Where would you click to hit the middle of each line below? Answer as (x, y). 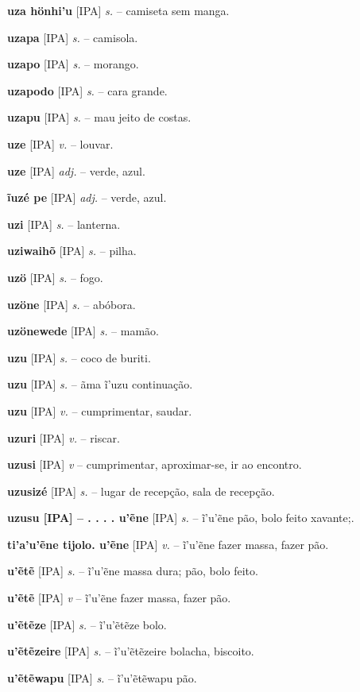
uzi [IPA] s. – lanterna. (64, 224)
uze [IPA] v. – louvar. (60, 143)
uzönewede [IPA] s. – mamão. (83, 331)
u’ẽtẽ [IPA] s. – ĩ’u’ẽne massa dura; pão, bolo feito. (133, 571)
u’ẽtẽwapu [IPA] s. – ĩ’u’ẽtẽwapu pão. (102, 677)
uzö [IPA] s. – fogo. (55, 277)
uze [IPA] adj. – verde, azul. (76, 170)
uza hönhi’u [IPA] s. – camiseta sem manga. (118, 10)
